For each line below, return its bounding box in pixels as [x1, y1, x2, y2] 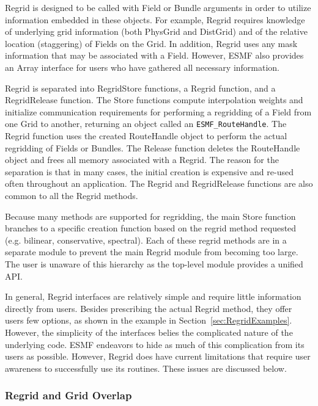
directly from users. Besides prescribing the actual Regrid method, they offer [5, 302, 292, 314]
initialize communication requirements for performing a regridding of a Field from [5, 105, 312, 118]
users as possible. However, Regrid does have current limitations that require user [5, 350, 311, 363]
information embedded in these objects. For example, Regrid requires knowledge [5, 13, 305, 26]
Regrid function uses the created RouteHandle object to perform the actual [5, 129, 287, 142]
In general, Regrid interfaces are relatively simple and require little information [5, 290, 301, 303]
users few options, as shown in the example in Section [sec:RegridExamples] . [5, 314, 292, 327]
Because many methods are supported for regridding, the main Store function [5, 209, 296, 222]
